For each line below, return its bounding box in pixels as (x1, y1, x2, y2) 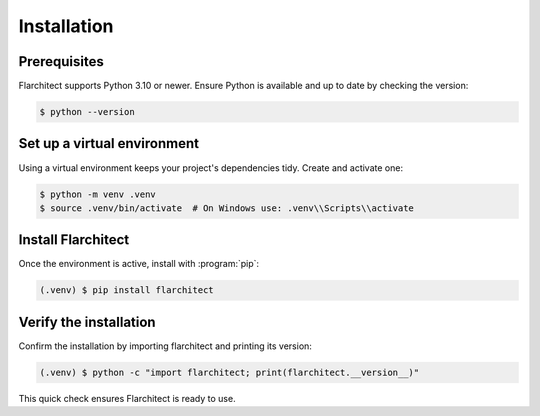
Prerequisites (18, 53, 104, 70)
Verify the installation (18, 313, 156, 330)
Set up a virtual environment (18, 135, 200, 152)
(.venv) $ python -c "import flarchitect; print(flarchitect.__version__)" (39, 366, 420, 378)
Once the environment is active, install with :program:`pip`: (18, 258, 260, 270)
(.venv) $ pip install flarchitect (39, 285, 214, 296)
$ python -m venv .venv (39, 188, 157, 200)
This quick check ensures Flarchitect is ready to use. (18, 392, 236, 404)
